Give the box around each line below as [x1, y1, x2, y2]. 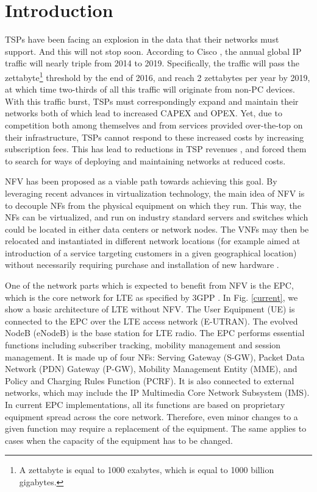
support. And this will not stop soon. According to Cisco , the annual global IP [5, 44, 302, 57]
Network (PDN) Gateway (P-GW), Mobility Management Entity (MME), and [5, 362, 297, 375]
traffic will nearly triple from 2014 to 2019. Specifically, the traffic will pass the [5, 57, 299, 69]
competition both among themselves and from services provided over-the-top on [5, 118, 303, 131]
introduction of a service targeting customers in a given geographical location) [5, 246, 297, 259]
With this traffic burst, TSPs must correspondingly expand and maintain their [5, 94, 299, 107]
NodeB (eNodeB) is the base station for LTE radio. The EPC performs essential [5, 326, 305, 339]
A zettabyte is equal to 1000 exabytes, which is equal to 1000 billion [19, 463, 274, 476]
